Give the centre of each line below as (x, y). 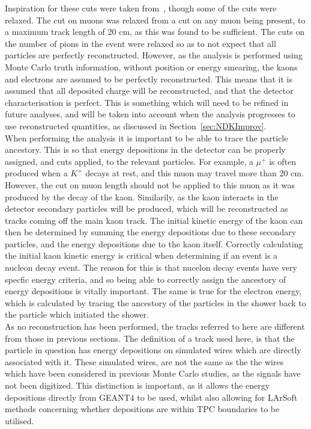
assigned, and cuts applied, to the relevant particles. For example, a (129, 161)
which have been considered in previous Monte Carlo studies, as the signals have (153, 373)
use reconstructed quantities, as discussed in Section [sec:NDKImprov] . (136, 125)
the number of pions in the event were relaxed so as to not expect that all (140, 43)
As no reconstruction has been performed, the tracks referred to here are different (155, 326)
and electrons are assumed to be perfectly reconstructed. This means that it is (149, 79)
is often (282, 161)
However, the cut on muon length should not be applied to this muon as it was (150, 184)
